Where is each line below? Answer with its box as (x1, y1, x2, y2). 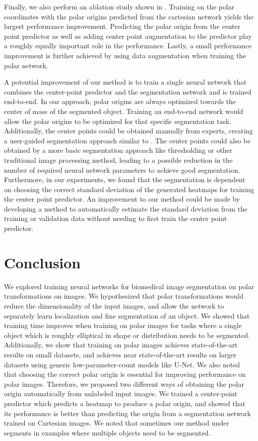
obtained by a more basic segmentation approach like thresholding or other (4, 145, 233, 155)
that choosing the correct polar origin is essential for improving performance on (4, 369, 246, 379)
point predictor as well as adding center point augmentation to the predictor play (4, 30, 252, 41)
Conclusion (4, 252, 81, 272)
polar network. (4, 60, 48, 70)
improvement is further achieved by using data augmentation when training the (4, 50, 246, 60)
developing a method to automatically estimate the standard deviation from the (4, 203, 248, 214)
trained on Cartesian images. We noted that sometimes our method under (4, 418, 229, 428)
